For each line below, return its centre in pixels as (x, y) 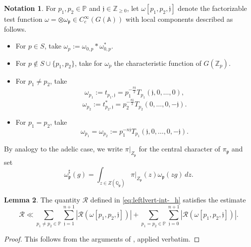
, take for (88, 63)
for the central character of (179, 149)
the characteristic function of (158, 63)
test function (23, 19)
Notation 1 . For (30, 8)
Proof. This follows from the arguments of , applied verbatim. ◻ (102, 238)
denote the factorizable (212, 8)
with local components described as (179, 19)
